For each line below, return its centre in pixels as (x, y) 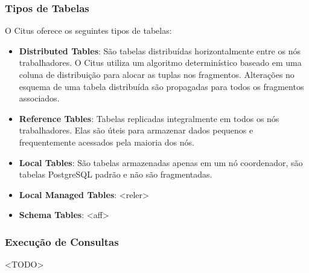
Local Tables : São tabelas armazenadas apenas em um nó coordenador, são (161, 162)
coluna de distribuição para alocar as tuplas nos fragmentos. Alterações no (157, 74)
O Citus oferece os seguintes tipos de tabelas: (88, 31)
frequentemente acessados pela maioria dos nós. (107, 142)
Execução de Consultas (62, 241)
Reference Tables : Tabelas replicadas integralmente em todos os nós (149, 118)
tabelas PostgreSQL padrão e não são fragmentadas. (116, 174)
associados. (39, 98)
